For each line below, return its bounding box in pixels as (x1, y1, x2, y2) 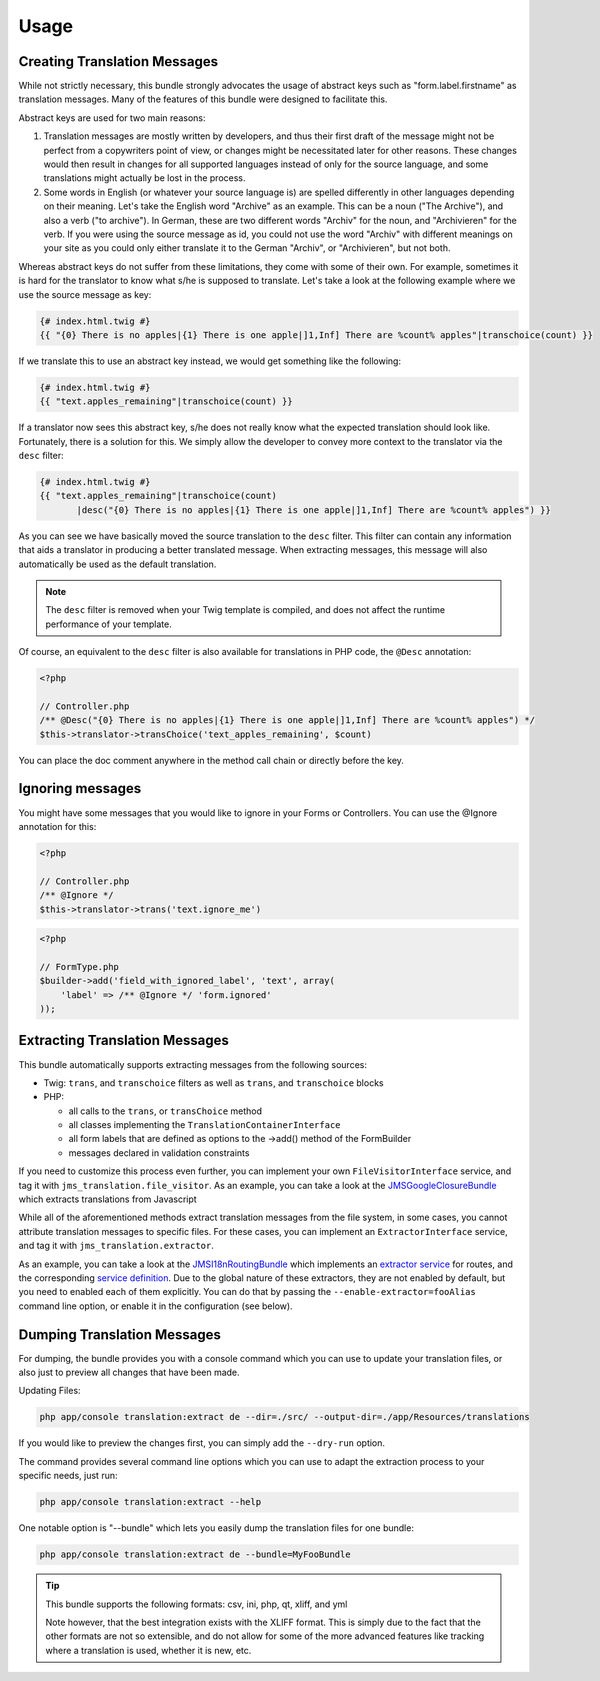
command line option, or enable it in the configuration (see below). (18, 1300, 294, 1312)
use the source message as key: (18, 288, 152, 300)
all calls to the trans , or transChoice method (68, 1105, 263, 1117)
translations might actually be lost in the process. (43, 172, 246, 184)
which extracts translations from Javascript (18, 1193, 197, 1205)
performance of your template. (45, 618, 172, 630)
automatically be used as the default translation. (18, 558, 217, 570)
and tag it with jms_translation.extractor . (18, 1240, 214, 1252)
